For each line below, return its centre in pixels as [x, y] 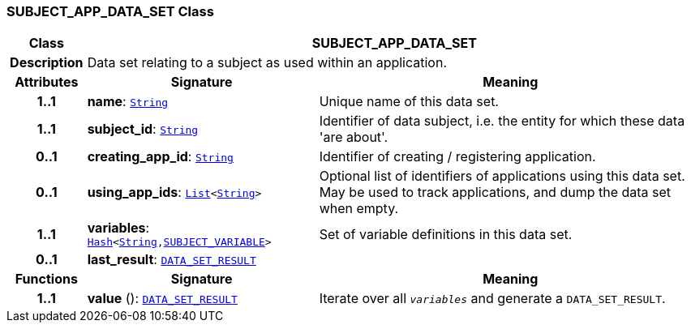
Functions [46, 279]
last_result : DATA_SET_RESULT [172, 260]
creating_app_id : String [160, 157]
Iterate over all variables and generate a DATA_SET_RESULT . [492, 299]
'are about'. [354, 137]
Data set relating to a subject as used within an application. [267, 63]
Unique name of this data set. [409, 102]
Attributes [47, 82]
